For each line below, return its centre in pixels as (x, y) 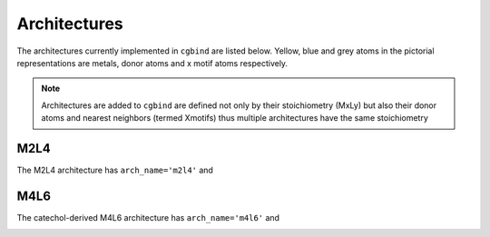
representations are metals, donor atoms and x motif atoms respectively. (152, 63)
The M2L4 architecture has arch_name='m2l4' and (115, 170)
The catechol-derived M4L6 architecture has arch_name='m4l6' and (148, 217)
